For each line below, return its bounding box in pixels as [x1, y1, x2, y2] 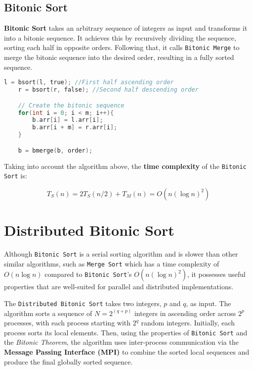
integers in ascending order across [134, 308, 236, 318]
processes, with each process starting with [4, 317, 131, 328]
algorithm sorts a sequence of [4, 308, 92, 318]
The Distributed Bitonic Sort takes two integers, [4, 298, 162, 308]
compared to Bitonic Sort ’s [44, 269, 132, 279]
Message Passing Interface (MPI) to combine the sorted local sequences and [4, 346, 250, 357]
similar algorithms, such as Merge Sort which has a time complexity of [4, 258, 219, 268]
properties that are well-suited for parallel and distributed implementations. [4, 281, 234, 292]
